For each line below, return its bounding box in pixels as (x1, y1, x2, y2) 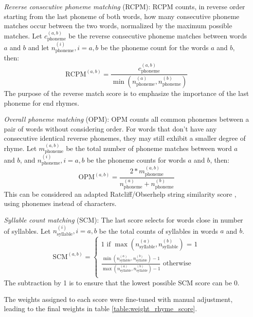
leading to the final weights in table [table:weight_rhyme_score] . (4, 303, 197, 314)
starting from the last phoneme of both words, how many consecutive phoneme (4, 11, 239, 21)
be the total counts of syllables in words (99, 225, 218, 236)
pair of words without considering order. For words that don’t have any (4, 123, 217, 133)
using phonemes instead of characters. (4, 198, 117, 208)
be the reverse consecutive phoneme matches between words (68, 30, 247, 40)
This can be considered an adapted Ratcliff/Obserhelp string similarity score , (4, 188, 236, 199)
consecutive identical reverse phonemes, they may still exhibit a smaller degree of (4, 133, 246, 143)
